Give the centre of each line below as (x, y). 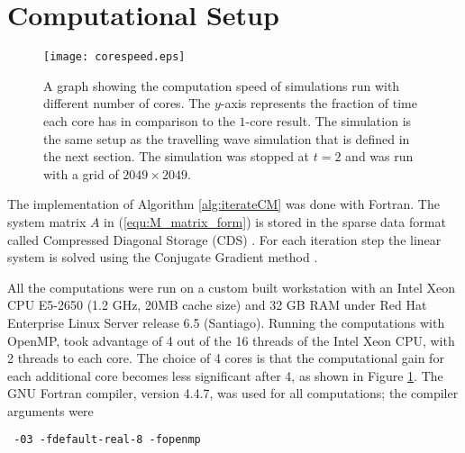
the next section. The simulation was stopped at (177, 156)
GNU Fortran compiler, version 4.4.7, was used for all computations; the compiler (233, 393)
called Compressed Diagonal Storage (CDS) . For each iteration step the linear (224, 239)
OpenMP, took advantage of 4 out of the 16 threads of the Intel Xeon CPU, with (231, 340)
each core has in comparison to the (139, 120)
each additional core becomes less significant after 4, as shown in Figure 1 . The (225, 375)
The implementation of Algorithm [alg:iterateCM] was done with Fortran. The (223, 204)
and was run (379, 156)
